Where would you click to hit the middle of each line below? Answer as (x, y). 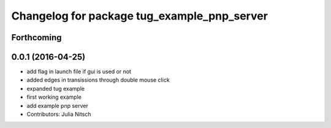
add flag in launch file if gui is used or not (79, 72)
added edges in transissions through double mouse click (98, 80)
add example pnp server (58, 105)
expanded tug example (56, 88)
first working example (54, 97)
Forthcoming (36, 37)
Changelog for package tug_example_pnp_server (139, 16)
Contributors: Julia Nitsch (59, 114)
